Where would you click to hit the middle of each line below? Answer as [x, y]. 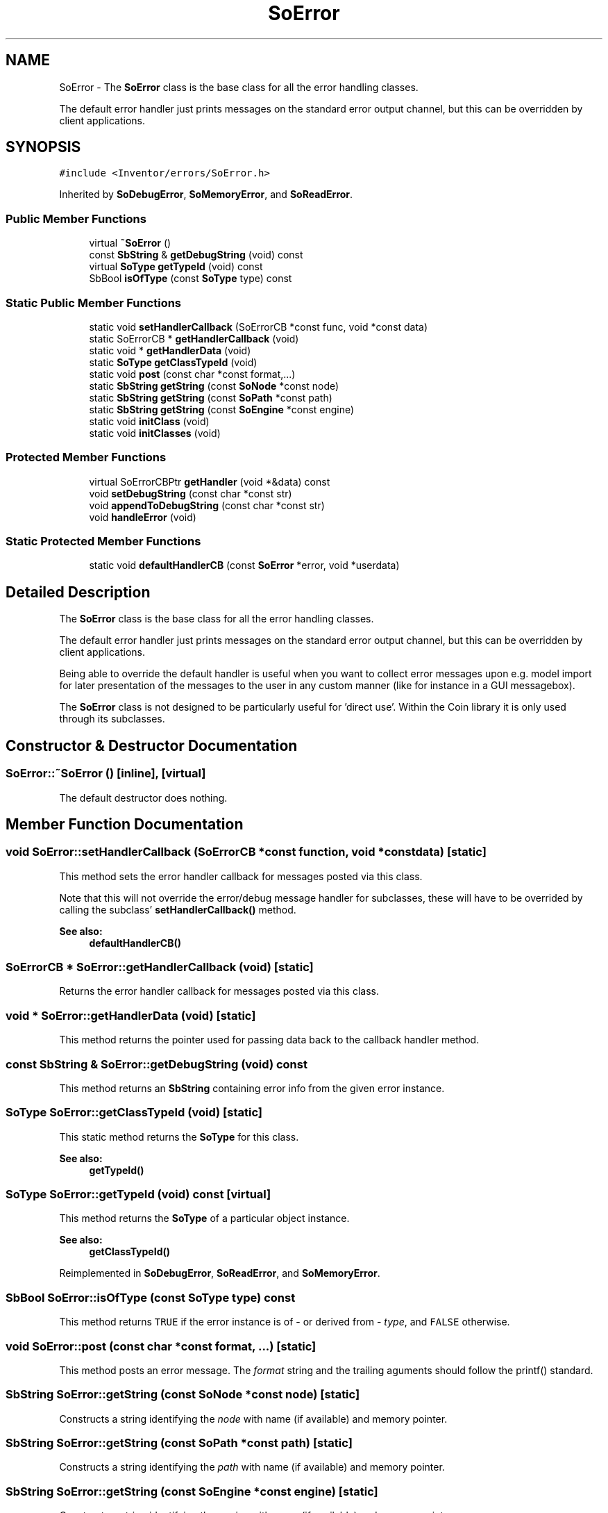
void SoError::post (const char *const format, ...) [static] [161, 1346]
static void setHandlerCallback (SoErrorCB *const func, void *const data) [259, 326]
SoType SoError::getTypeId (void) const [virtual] [138, 1194]
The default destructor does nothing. [143, 797]
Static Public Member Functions [94, 303]
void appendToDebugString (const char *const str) [207, 505]
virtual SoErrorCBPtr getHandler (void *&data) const [210, 481]
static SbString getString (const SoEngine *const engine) [222, 409]
